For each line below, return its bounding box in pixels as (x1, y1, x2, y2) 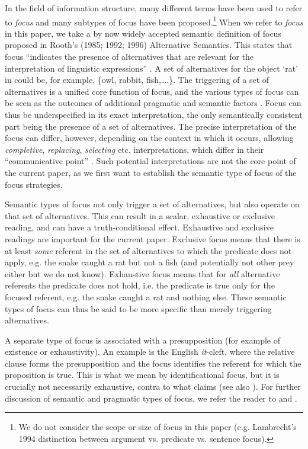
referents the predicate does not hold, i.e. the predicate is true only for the (5, 279, 275, 291)
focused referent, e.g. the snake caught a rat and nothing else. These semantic (5, 290, 287, 303)
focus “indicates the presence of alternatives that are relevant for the (5, 50, 254, 63)
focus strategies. (5, 178, 63, 190)
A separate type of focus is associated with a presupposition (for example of (5, 333, 280, 346)
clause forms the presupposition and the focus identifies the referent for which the (5, 357, 301, 369)
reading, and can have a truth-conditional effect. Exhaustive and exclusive (5, 221, 274, 233)
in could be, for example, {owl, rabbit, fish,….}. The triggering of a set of (5, 73, 269, 86)
